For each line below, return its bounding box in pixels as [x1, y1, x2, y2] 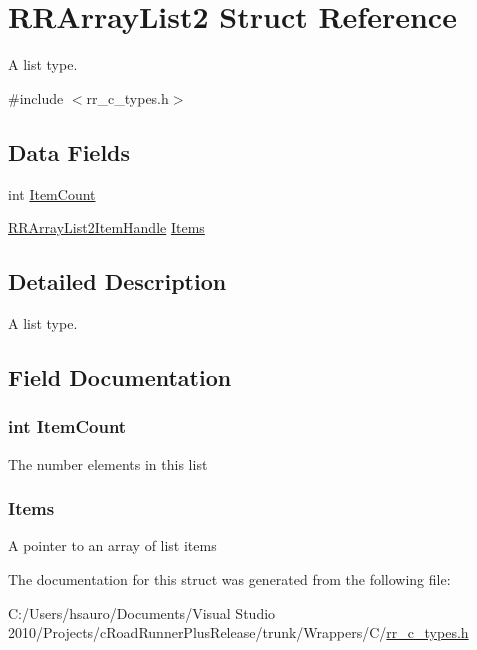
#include [8, 87, 64, 108]
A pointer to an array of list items [8, 535, 217, 556]
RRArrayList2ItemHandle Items [8, 217, 205, 238]
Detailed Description [8, 266, 227, 297]
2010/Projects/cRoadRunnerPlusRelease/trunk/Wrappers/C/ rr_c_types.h [8, 622, 469, 643]
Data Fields [8, 136, 131, 167]
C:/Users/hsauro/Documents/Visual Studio [8, 602, 276, 623]
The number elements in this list [8, 453, 208, 474]
